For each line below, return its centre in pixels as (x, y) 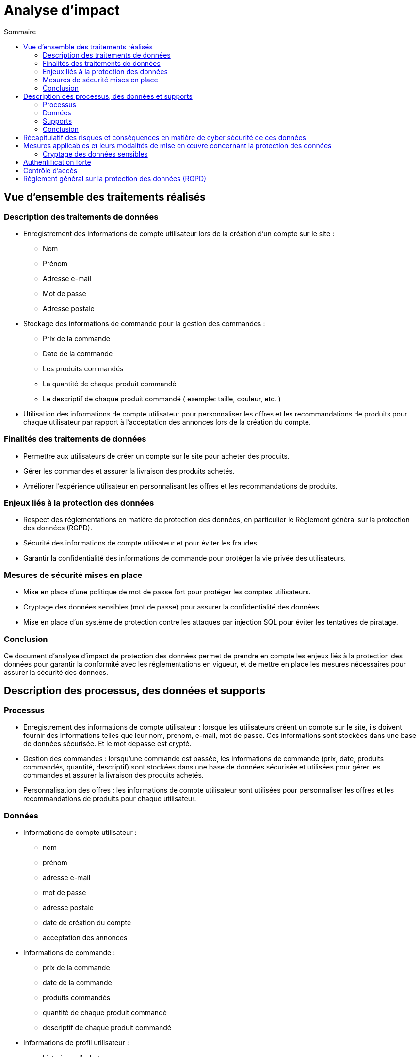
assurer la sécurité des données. (56, 672)
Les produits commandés (83, 368)
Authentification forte (57, 162)
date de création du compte (87, 922)
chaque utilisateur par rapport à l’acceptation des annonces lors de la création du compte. (167, 422)
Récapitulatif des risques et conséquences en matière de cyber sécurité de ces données (165, 137)
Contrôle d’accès (50, 170)
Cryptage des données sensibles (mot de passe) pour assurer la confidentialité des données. (172, 607)
